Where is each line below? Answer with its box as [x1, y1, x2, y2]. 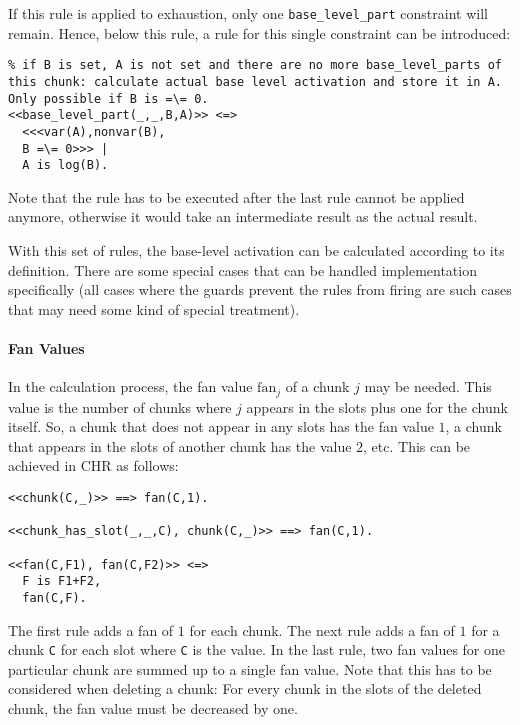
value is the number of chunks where [8, 396, 232, 417]
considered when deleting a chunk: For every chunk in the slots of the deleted [8, 678, 482, 699]
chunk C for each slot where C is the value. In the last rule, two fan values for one [8, 639, 505, 660]
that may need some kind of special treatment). [8, 298, 300, 319]
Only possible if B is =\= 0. [8, 91, 209, 106]
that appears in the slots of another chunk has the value [8, 435, 352, 456]
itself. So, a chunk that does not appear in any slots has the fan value [8, 416, 434, 437]
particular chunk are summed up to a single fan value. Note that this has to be [8, 658, 492, 679]
